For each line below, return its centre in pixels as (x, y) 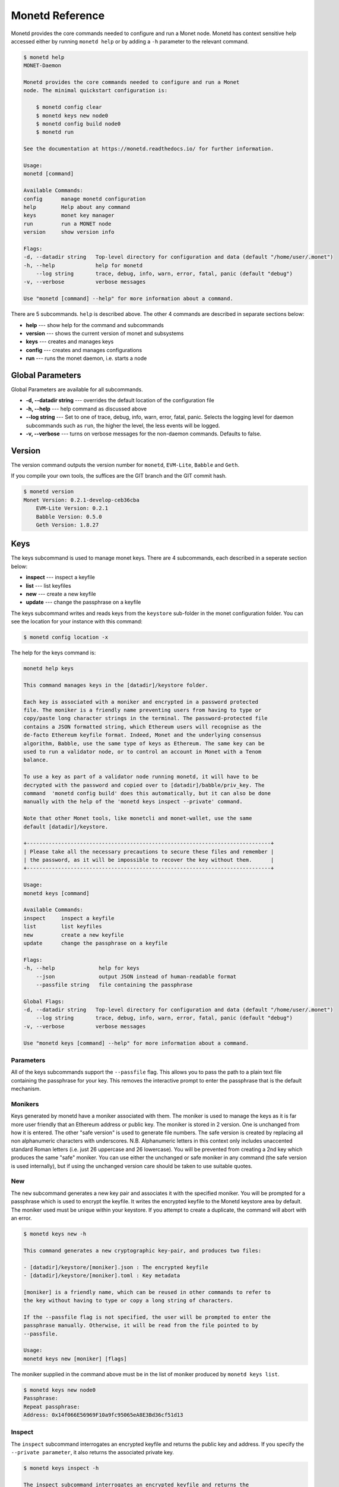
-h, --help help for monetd (83, 265)
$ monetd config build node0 (78, 124)
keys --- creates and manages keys (70, 341)
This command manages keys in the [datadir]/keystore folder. (116, 685)
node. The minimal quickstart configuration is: (96, 90)
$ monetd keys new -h (55, 1234)
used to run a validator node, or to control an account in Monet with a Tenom (142, 752)
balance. (36, 760)
